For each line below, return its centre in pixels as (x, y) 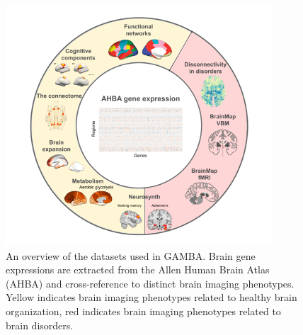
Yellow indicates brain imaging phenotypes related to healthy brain (151, 297)
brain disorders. (40, 325)
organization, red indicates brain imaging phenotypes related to (143, 311)
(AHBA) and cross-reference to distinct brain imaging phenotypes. (150, 283)
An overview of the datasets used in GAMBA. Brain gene (131, 255)
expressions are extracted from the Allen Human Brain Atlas (138, 269)
